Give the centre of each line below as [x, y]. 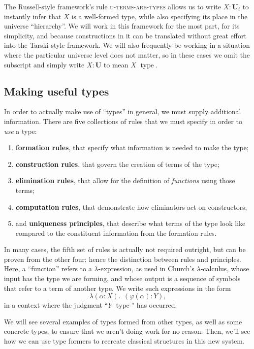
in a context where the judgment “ [56, 305]
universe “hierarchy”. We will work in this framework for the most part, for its [122, 26]
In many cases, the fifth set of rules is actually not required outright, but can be [125, 249]
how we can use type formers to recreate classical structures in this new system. [124, 341]
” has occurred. [154, 305]
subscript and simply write [44, 64]
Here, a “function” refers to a [48, 269]
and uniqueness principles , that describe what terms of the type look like [130, 223]
